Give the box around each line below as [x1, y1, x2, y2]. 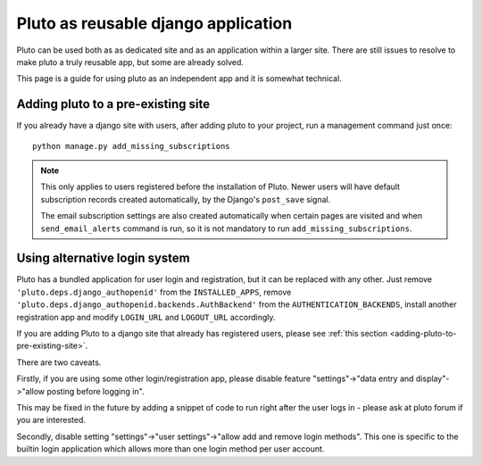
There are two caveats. [16, 357, 102, 368]
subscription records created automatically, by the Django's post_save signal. [40, 194, 331, 204]
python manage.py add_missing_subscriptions [32, 141, 231, 151]
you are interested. [16, 415, 87, 426]
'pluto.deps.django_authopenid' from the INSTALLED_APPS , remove [16, 286, 292, 297]
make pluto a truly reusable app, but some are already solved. [16, 56, 245, 67]
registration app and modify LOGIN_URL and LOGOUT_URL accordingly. [16, 311, 276, 322]
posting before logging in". [46, 386, 145, 396]
